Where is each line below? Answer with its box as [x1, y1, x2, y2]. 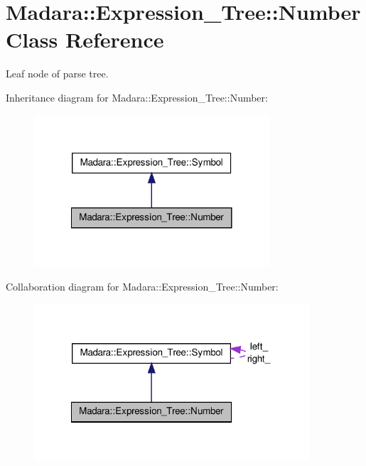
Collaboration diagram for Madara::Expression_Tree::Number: [6, 278, 279, 293]
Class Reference [6, 25, 164, 54]
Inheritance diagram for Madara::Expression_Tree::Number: [6, 90, 268, 104]
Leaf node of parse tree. [6, 66, 109, 81]
